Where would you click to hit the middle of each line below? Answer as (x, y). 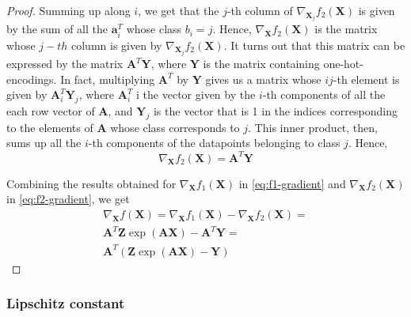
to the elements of (50, 127)
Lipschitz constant (66, 303)
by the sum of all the (57, 29)
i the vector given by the (196, 94)
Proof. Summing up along (68, 10)
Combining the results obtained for (91, 183)
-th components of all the (324, 94)
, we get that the (179, 10)
